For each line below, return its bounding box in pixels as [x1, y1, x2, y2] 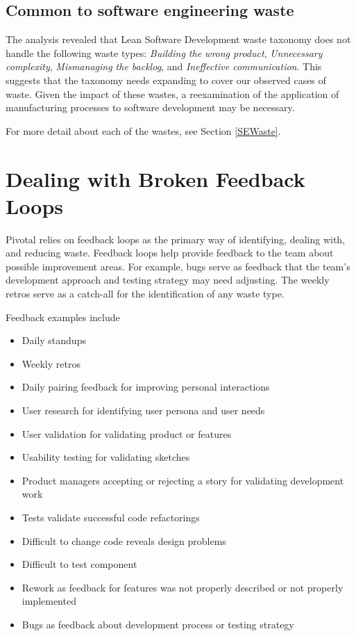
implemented [22, 594, 76, 608]
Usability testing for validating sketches [22, 450, 190, 464]
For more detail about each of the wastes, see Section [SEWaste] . [6, 123, 281, 138]
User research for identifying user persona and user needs [22, 403, 265, 418]
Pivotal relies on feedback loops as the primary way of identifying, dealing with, [6, 231, 346, 246]
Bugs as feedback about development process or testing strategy [22, 617, 294, 631]
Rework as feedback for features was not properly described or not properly [22, 580, 344, 594]
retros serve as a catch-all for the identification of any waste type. [6, 286, 285, 301]
